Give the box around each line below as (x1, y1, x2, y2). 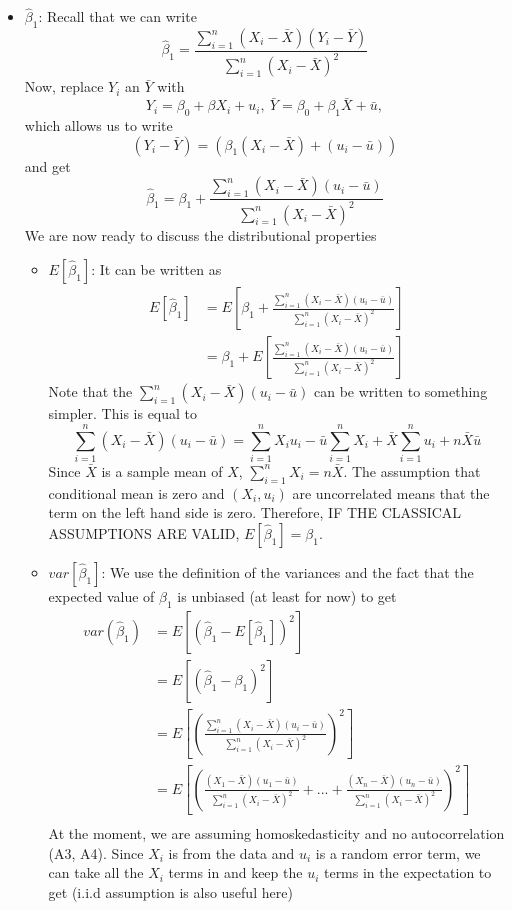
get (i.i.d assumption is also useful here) (48, 881, 293, 902)
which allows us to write (24, 115, 173, 135)
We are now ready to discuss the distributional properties (24, 224, 377, 245)
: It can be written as (91, 259, 222, 280)
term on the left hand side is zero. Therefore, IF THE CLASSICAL (48, 502, 462, 523)
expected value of (48, 586, 155, 607)
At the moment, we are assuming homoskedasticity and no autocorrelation (48, 823, 505, 844)
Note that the (48, 381, 133, 402)
